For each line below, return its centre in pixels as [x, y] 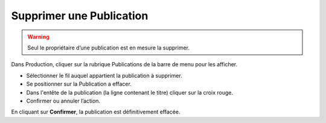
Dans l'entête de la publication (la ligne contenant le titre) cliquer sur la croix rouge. [130, 92]
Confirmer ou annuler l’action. [63, 101]
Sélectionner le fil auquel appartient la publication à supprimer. [104, 75]
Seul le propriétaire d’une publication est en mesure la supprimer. [109, 48]
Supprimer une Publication [80, 16]
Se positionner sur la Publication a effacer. [79, 84]
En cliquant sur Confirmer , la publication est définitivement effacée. [96, 112]
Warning [38, 37]
